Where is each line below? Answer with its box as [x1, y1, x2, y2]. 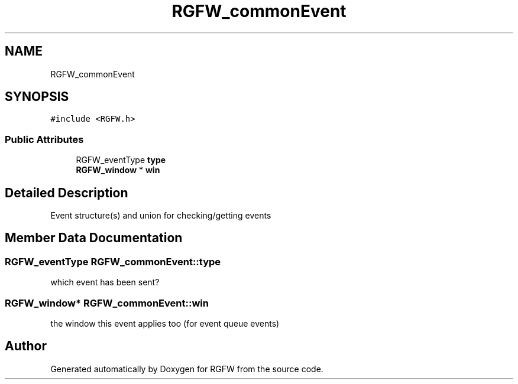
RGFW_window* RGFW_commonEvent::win [5, 297, 209, 309]
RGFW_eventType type [76, 155, 166, 165]
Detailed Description [5, 185, 128, 200]
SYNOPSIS [5, 89, 69, 105]
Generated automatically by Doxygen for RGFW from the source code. [50, 363, 323, 374]
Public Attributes [5, 133, 84, 145]
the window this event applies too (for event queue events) [50, 318, 280, 328]
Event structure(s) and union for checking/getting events [50, 210, 271, 221]
